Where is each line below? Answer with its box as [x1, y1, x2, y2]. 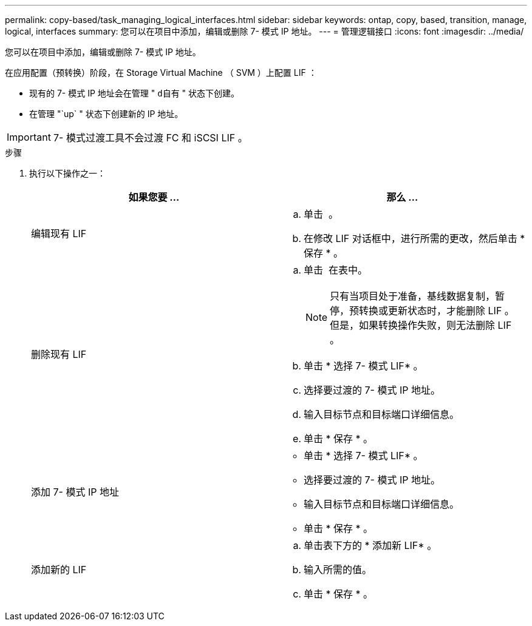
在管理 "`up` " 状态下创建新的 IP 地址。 [29, 109, 183, 119]
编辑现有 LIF [31, 227, 87, 240]
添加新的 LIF [31, 564, 87, 576]
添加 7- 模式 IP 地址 [31, 486, 119, 498]
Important [7, 131, 51, 143]
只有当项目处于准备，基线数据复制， [330, 290, 496, 302]
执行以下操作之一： [29, 168, 106, 178]
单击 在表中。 [304, 264, 368, 276]
